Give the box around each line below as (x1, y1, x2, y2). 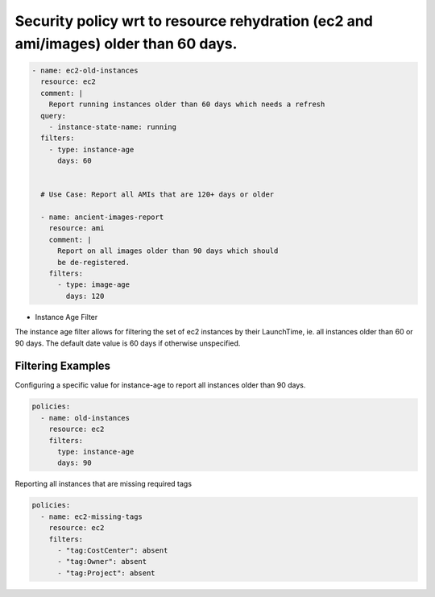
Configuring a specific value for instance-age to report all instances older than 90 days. (14, 380, 306, 390)
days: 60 (57, 156, 92, 165)
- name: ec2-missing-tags (40, 512, 143, 521)
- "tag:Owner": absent (57, 557, 147, 566)
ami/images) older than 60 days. (14, 35, 238, 52)
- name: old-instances (40, 413, 130, 422)
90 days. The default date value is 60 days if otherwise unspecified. (14, 338, 241, 348)
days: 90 (57, 458, 92, 467)
